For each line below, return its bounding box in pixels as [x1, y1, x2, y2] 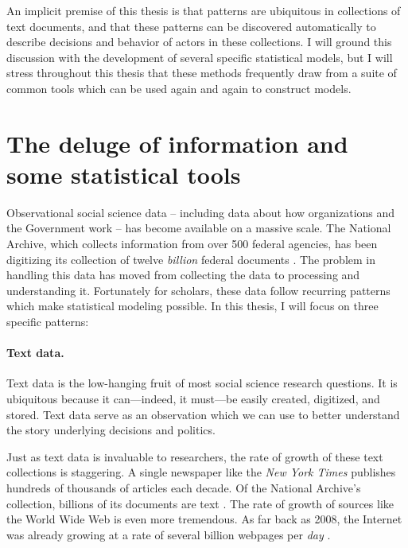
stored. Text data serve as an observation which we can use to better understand [6, 406, 400, 422]
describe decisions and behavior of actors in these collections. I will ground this [6, 33, 392, 50]
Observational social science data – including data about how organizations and [6, 204, 395, 220]
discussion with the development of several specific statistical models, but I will [6, 49, 393, 65]
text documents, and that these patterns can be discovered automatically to [6, 17, 376, 34]
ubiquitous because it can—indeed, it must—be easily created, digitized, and [6, 391, 380, 407]
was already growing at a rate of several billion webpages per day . [6, 526, 331, 542]
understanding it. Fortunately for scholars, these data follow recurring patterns [6, 282, 391, 298]
